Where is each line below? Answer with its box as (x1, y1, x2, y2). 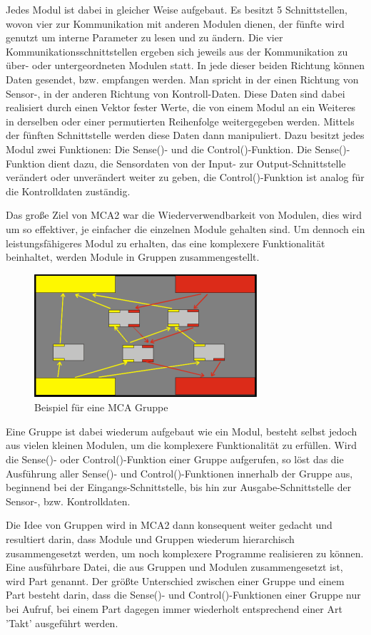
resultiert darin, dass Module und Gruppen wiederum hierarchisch (6, 532, 295, 547)
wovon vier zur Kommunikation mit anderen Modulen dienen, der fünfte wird (6, 16, 345, 31)
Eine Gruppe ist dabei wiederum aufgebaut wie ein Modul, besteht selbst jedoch (6, 423, 357, 438)
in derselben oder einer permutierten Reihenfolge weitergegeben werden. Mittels (6, 113, 355, 128)
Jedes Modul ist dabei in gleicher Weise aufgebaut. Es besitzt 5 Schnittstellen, (6, 2, 347, 16)
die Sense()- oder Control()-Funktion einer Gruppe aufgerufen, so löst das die (6, 452, 344, 467)
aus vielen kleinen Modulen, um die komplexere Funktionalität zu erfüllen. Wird (6, 438, 357, 453)
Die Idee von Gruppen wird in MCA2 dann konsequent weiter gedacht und (6, 517, 332, 532)
